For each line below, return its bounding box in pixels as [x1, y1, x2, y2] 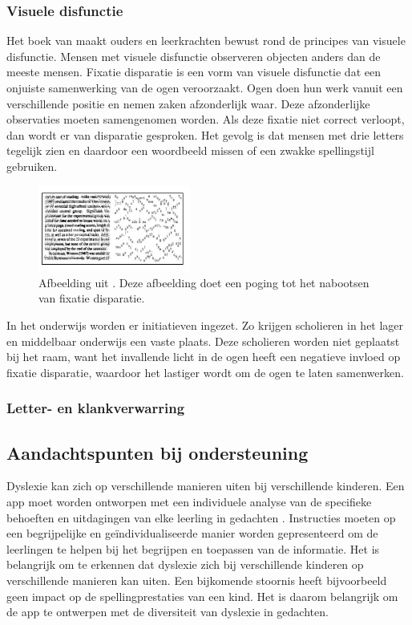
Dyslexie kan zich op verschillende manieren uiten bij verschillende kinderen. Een [6, 477, 405, 494]
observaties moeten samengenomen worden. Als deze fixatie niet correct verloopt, [6, 111, 405, 128]
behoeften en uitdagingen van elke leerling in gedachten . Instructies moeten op [6, 509, 396, 526]
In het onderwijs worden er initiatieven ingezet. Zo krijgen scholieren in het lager [6, 316, 404, 333]
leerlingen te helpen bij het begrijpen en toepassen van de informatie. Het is [6, 540, 380, 557]
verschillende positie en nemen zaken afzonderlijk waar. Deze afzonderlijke [6, 95, 370, 112]
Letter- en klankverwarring [6, 398, 185, 418]
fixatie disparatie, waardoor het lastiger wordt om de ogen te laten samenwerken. [6, 363, 404, 380]
